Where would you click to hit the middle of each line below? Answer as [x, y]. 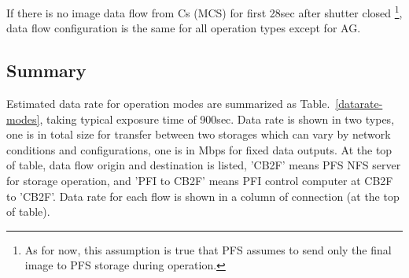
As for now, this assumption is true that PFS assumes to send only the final [208, 249]
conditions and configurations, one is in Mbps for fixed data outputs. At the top [199, 149]
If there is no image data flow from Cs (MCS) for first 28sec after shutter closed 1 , [204, 11]
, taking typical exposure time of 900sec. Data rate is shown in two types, [217, 119]
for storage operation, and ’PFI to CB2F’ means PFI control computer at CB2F [200, 181]
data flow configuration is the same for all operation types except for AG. [184, 28]
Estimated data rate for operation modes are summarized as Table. [168, 104]
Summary [46, 70]
